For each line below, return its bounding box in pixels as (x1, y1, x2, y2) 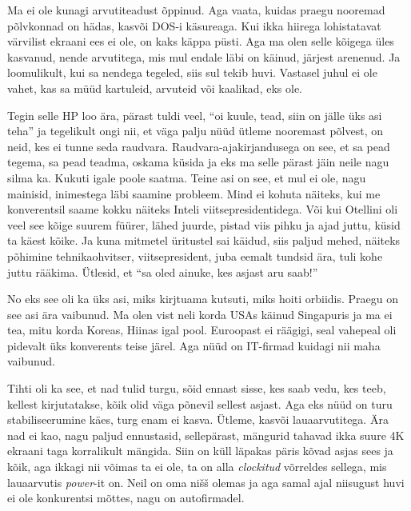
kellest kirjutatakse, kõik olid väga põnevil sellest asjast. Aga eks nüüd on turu (7, 395, 393, 412)
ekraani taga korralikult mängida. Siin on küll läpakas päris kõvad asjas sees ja (7, 442, 393, 459)
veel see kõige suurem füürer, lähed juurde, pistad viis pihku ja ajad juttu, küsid (7, 216, 401, 233)
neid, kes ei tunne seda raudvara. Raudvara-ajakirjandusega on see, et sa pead (7, 138, 390, 154)
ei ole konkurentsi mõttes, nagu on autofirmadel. (7, 489, 245, 506)
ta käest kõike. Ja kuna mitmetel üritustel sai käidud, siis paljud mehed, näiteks (7, 232, 401, 249)
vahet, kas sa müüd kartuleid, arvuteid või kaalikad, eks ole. (7, 79, 302, 96)
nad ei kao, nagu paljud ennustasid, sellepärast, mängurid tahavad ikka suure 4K (7, 426, 405, 443)
